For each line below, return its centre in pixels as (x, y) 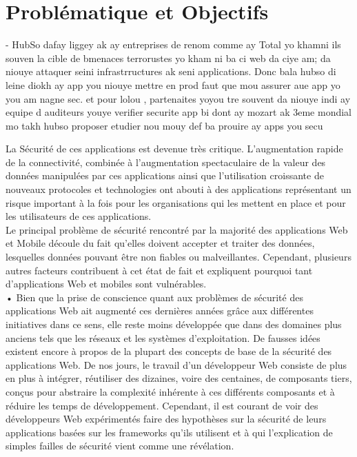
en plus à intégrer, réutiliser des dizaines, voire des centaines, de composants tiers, (179, 378)
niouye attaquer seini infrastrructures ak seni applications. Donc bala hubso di (171, 71)
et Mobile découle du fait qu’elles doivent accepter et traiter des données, (160, 243)
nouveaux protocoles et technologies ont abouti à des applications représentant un (178, 189)
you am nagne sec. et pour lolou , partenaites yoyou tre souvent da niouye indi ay (178, 98)
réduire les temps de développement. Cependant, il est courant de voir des (162, 405)
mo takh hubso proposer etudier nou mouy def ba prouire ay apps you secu (164, 125)
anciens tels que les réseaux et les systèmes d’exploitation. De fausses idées (163, 337)
